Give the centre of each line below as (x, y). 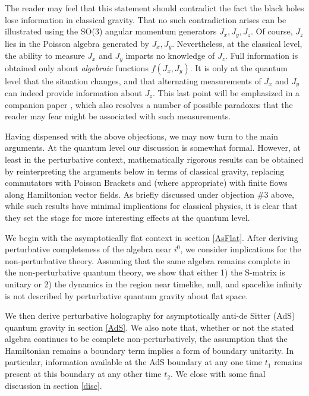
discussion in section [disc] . (53, 385)
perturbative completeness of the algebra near (88, 249)
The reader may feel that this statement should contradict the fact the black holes (154, 8)
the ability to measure (45, 56)
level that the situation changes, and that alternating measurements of (133, 80)
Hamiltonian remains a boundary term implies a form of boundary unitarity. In (149, 350)
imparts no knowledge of (170, 56)
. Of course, (272, 31)
